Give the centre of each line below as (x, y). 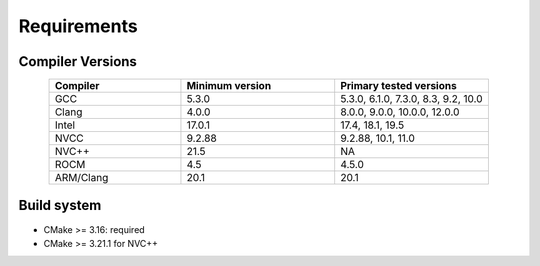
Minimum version (229, 86)
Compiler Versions (77, 61)
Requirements (78, 26)
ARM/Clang (81, 178)
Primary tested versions (398, 86)
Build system (60, 205)
